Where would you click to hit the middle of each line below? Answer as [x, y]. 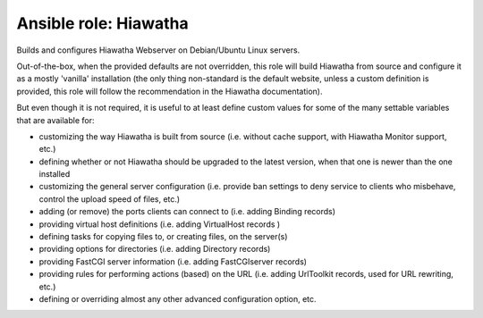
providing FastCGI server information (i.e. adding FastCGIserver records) [173, 261]
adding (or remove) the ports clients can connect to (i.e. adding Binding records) [187, 212]
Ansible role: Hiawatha [103, 23]
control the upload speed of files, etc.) [110, 199]
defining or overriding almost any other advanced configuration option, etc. [178, 298]
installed [55, 174]
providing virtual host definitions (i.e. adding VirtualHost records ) [160, 224]
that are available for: [55, 120]
